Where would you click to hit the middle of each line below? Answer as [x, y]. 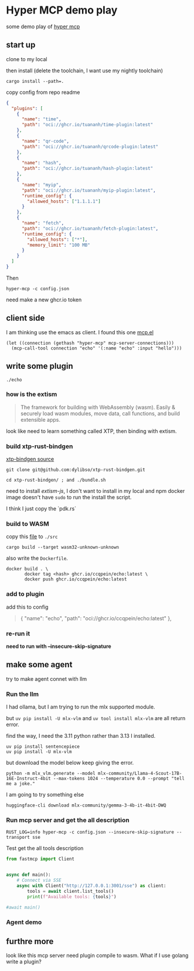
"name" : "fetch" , [43, 223]
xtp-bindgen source [30, 459]
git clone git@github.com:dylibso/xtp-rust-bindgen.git [76, 470]
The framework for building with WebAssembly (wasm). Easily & [98, 407]
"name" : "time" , [41, 119]
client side [25, 318]
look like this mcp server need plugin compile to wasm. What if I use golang [97, 956]
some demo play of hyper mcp [43, 26]
